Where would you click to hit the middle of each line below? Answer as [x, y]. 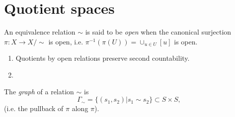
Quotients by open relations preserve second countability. [103, 58]
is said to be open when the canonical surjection [158, 32]
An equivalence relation [40, 32]
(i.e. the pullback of [34, 108]
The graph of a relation [39, 91]
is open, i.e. [66, 41]
